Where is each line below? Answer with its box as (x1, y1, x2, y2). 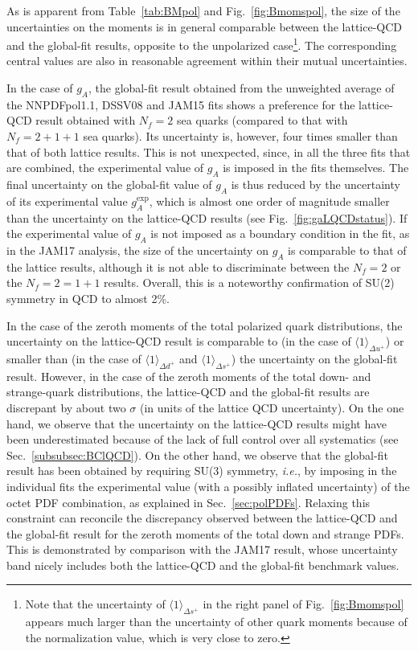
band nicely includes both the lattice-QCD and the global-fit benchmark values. (6, 556, 400, 573)
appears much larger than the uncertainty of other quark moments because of (25, 613, 408, 630)
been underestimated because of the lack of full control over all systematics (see (6, 431, 399, 448)
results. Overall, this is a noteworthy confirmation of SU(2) (104, 274, 395, 291)
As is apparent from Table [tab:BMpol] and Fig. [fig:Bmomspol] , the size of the (6, 2, 400, 18)
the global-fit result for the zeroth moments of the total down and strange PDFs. (6, 525, 404, 542)
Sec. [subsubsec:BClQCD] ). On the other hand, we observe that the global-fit (6, 446, 388, 463)
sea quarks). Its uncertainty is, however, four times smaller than (83, 128, 398, 145)
